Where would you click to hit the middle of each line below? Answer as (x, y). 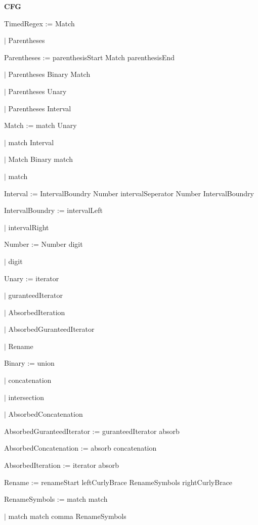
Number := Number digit (44, 244)
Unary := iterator (32, 278)
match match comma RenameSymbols (67, 516)
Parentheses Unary (37, 91)
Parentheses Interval (40, 108)
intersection (26, 397)
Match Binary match (40, 159)
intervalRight (29, 227)
